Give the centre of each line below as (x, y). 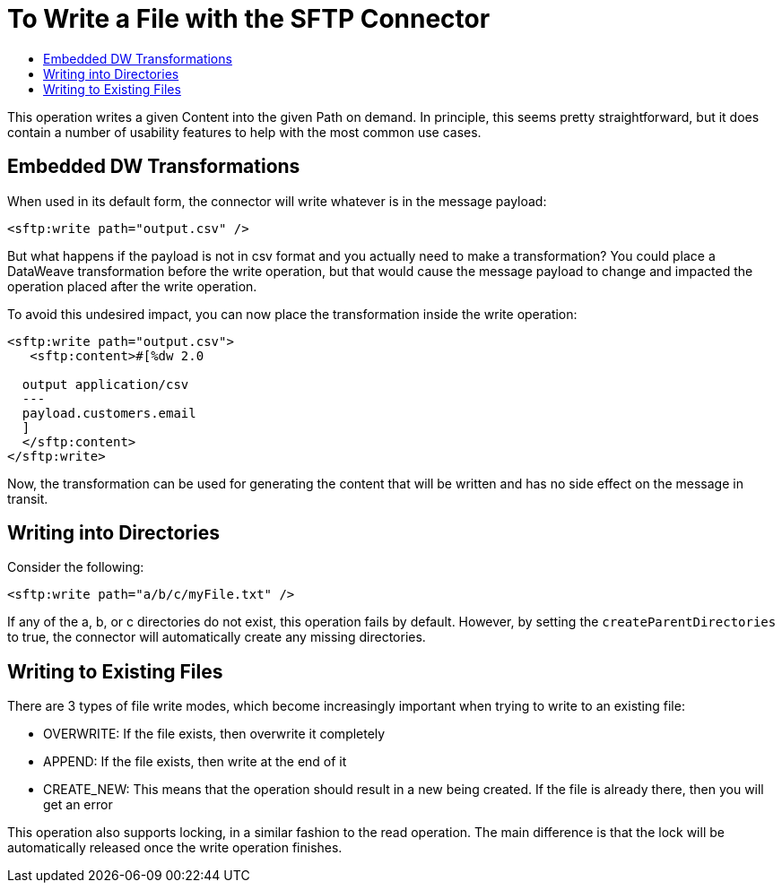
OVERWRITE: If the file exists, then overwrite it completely (214, 734)
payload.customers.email (109, 413)
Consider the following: (76, 567)
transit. (28, 498)
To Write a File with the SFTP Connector (249, 19)
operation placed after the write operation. (132, 286)
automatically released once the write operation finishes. (175, 848)
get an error (78, 805)
